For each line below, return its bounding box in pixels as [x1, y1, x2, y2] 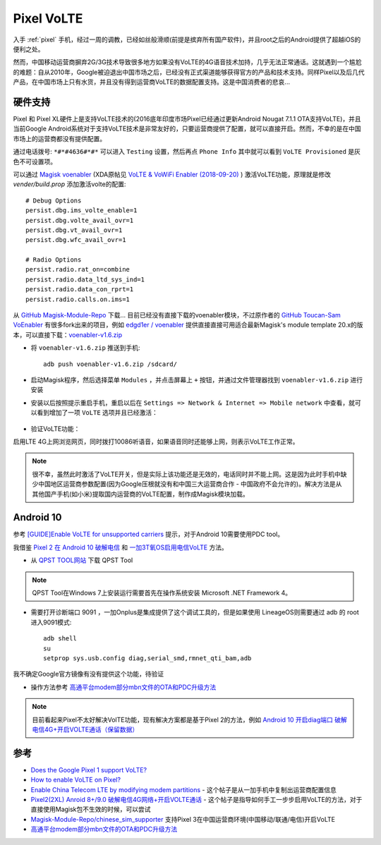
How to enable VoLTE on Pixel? [30, 776, 121, 784]
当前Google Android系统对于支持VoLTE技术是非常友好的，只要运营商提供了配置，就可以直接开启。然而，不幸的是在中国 [13, 124, 361, 133]
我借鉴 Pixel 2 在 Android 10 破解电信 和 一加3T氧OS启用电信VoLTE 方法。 [13, 543, 229, 552]
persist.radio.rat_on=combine [25, 265, 131, 274]
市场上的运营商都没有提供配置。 [13, 134, 106, 142]
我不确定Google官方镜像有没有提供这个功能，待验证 [13, 670, 164, 679]
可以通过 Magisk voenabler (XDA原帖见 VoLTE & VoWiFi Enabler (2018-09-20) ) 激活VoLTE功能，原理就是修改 [13, 170, 332, 178]
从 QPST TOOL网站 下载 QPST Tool [30, 556, 133, 564]
